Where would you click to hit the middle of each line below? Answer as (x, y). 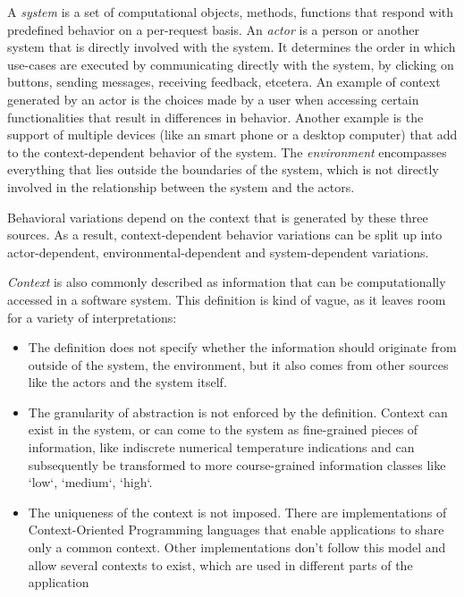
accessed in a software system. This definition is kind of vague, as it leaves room (227, 299)
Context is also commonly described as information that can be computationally (227, 282)
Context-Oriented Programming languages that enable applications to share (236, 530)
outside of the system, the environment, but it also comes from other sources (238, 364)
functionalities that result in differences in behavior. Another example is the (215, 117)
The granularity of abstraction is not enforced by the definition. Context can (238, 412)
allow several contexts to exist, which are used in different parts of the (220, 564)
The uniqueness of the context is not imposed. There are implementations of (237, 512)
